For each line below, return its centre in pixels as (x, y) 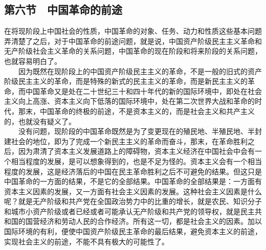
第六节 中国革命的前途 (63, 9)
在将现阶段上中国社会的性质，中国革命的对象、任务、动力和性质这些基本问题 (133, 31)
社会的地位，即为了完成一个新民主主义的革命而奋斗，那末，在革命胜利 (129, 141)
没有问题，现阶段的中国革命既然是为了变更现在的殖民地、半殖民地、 (133, 131)
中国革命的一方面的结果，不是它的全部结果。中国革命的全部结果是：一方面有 (133, 181)
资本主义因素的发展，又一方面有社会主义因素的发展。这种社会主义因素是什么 (133, 191)
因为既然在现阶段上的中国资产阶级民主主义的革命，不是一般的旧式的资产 (140, 71)
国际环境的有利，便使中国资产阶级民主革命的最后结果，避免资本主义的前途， (133, 231)
